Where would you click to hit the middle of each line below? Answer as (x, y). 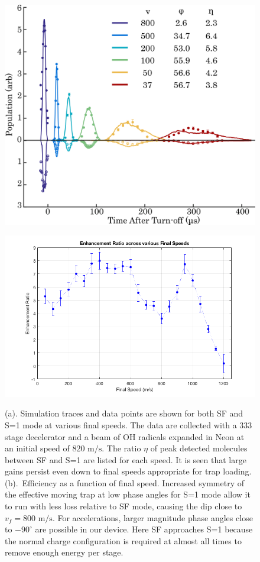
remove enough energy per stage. (64, 552)
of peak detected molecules (199, 448)
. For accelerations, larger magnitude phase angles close (152, 517)
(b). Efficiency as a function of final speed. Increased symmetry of (125, 482)
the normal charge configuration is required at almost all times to (123, 540)
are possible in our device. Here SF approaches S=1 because (144, 529)
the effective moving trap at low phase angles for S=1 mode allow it (128, 494)
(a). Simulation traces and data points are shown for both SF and (124, 413)
